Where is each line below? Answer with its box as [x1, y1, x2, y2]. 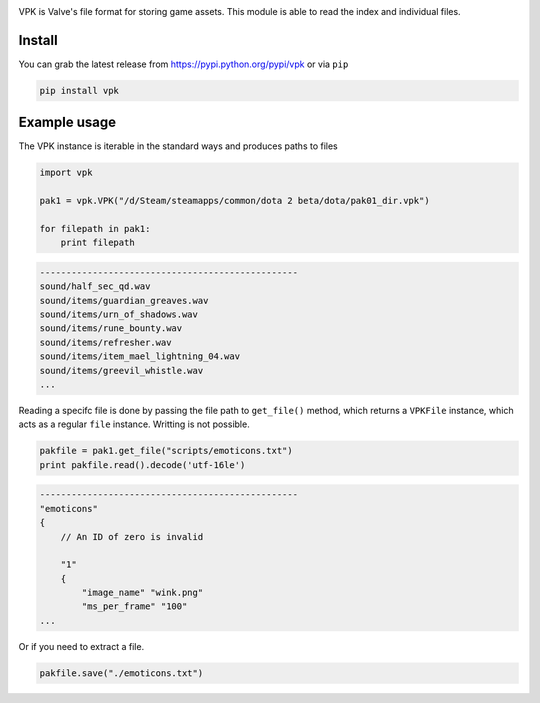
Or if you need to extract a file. [18, 640, 145, 652]
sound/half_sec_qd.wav [39, 281, 151, 292]
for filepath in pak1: [39, 223, 151, 234]
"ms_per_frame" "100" [81, 601, 188, 612]
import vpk [39, 167, 93, 179]
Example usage [18, 114, 117, 131]
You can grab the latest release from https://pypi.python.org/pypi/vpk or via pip [18, 58, 349, 70]
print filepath [60, 237, 135, 249]
